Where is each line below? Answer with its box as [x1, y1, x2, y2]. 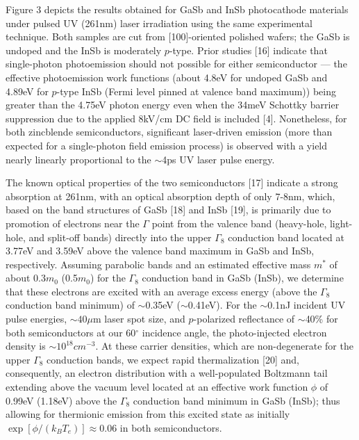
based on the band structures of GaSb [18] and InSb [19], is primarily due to [6, 202, 331, 217]
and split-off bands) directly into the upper [28, 229, 212, 244]
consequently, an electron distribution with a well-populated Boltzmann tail [6, 366, 328, 380]
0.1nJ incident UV [267, 298, 346, 312]
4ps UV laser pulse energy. [162, 152, 275, 166]
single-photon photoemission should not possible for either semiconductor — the [6, 56, 347, 71]
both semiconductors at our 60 [6, 325, 136, 339]
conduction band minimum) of [6, 298, 135, 312]
